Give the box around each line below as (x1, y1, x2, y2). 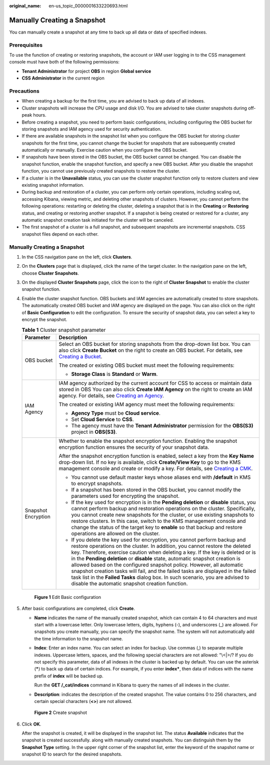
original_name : (9, 3, 41, 9)
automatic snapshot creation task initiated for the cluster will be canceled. (21, 217, 174, 223)
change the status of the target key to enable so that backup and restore (71, 523, 242, 530)
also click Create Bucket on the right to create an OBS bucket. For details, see (58, 347, 242, 354)
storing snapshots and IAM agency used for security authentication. (21, 126, 162, 132)
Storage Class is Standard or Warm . (71, 370, 158, 377)
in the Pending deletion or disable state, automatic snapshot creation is (71, 555, 241, 562)
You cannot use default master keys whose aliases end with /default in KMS (71, 473, 251, 480)
